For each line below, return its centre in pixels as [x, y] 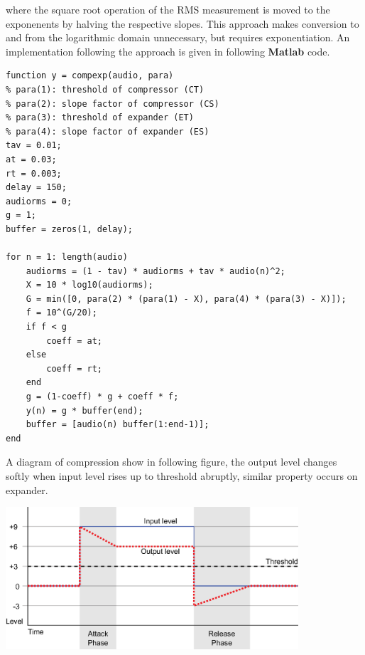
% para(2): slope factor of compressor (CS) [113, 104]
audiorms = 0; [39, 201]
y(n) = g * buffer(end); [85, 410]
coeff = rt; [75, 368]
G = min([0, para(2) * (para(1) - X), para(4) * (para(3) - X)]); [186, 299]
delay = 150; [36, 188]
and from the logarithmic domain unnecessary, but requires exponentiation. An [178, 37]
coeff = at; [75, 341]
